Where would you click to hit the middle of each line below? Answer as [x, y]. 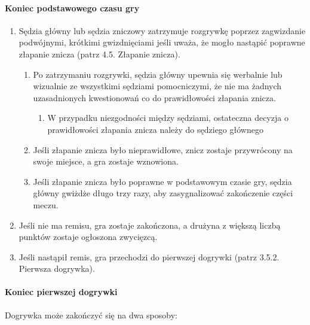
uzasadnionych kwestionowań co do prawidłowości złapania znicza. [154, 97]
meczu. [46, 204]
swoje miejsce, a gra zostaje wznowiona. [106, 161]
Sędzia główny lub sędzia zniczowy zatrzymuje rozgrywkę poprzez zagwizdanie [162, 30]
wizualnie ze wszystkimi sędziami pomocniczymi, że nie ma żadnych [157, 86]
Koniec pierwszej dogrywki [61, 292]
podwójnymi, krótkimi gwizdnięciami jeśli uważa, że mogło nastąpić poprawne [162, 42]
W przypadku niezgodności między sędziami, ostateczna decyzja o [168, 118]
